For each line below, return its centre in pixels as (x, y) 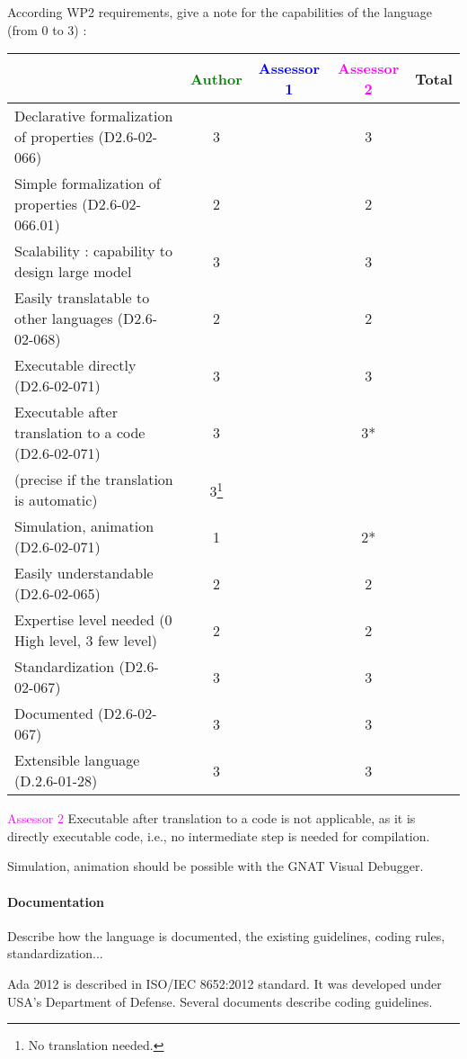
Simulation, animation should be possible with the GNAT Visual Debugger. (216, 866)
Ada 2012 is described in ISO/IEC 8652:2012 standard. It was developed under (225, 983)
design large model (73, 272)
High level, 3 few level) (86, 641)
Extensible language (77, 760)
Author (216, 78)
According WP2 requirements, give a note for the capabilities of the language (220, 12)
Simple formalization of (88, 184)
